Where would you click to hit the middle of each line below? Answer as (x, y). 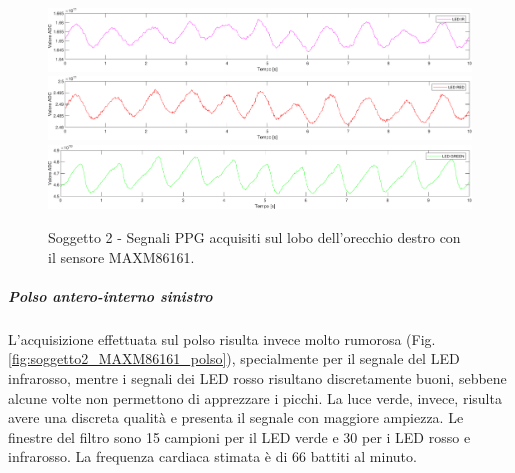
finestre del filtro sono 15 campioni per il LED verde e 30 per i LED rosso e (239, 436)
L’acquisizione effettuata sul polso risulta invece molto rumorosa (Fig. (222, 338)
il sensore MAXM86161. (121, 256)
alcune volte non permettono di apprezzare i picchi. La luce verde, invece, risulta (255, 397)
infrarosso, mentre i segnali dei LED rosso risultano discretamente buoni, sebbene (257, 378)
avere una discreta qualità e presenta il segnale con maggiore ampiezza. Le (236, 417)
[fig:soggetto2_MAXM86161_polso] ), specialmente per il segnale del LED (234, 358)
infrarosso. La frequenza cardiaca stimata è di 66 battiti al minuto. (212, 456)
